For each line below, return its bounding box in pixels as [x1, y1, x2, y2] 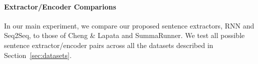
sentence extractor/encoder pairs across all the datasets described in [4, 39, 213, 50]
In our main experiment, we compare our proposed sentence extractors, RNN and [4, 20, 254, 30]
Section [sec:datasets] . [4, 49, 72, 60]
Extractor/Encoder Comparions [4, 1, 116, 11]
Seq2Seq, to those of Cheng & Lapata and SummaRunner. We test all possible [4, 30, 245, 40]
